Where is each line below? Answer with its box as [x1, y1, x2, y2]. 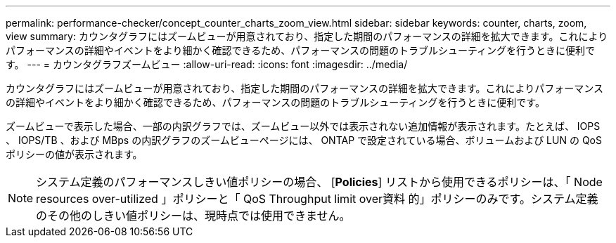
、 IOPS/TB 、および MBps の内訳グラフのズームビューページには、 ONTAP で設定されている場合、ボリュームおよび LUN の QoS [6, 134, 602, 146]
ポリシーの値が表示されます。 [6, 148, 143, 160]
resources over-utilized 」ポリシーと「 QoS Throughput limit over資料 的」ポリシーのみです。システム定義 [36, 192, 598, 206]
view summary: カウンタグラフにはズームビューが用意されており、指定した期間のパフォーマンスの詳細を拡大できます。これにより [6, 30, 608, 42]
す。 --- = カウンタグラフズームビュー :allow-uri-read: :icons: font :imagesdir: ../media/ [6, 58, 408, 70]
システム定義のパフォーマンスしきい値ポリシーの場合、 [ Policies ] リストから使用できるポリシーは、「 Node [36, 175, 603, 189]
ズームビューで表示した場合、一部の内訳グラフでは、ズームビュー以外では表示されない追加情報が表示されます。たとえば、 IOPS [6, 120, 601, 132]
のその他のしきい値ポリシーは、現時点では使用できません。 [36, 209, 351, 223]
